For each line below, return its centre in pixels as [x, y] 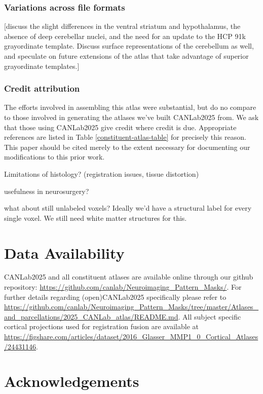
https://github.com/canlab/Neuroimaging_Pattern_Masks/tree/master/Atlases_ [131, 307]
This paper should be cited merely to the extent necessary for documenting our [127, 147]
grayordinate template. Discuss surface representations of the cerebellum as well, [129, 46]
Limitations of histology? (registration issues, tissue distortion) [102, 173]
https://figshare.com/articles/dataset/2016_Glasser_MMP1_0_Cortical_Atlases [131, 337]
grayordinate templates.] [42, 66]
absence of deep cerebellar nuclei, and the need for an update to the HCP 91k [125, 36]
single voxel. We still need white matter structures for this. [96, 218]
